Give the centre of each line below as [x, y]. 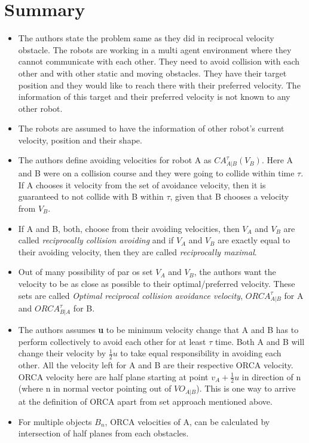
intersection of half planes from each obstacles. [103, 433]
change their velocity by [62, 353]
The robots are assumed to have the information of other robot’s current [151, 128]
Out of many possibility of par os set [85, 272]
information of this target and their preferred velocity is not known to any [154, 97]
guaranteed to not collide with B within [91, 196]
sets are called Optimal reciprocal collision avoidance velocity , [131, 295]
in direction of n [271, 376]
